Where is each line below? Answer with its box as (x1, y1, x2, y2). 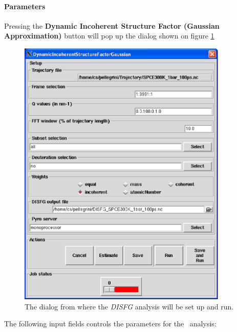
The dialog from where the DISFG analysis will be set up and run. (25, 301, 234, 311)
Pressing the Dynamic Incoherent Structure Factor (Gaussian (4, 20, 220, 31)
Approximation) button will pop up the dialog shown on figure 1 (4, 30, 214, 41)
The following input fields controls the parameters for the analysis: (4, 318, 217, 329)
